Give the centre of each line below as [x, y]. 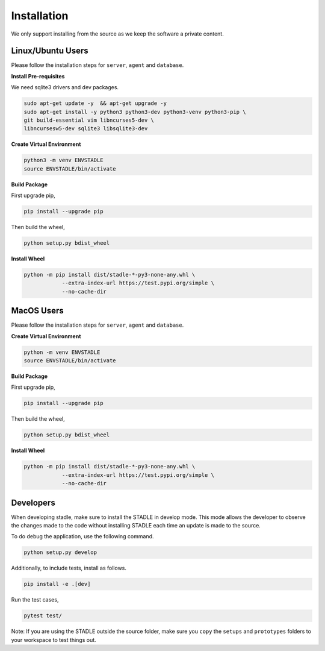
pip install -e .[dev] [57, 584]
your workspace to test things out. [54, 640]
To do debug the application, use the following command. [82, 536]
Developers [33, 502]
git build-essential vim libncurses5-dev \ [89, 120]
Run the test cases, [35, 600]
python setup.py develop [60, 552]
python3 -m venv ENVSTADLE [63, 160]
